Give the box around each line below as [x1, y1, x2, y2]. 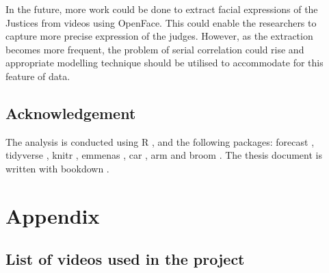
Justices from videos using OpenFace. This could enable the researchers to [5, 15, 317, 29]
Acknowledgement [5, 102, 136, 123]
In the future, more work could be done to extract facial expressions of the [5, 2, 318, 16]
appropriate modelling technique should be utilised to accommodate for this [5, 55, 324, 70]
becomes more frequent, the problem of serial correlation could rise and [5, 42, 304, 56]
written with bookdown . [5, 161, 109, 175]
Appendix [5, 201, 100, 229]
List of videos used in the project [5, 248, 245, 270]
